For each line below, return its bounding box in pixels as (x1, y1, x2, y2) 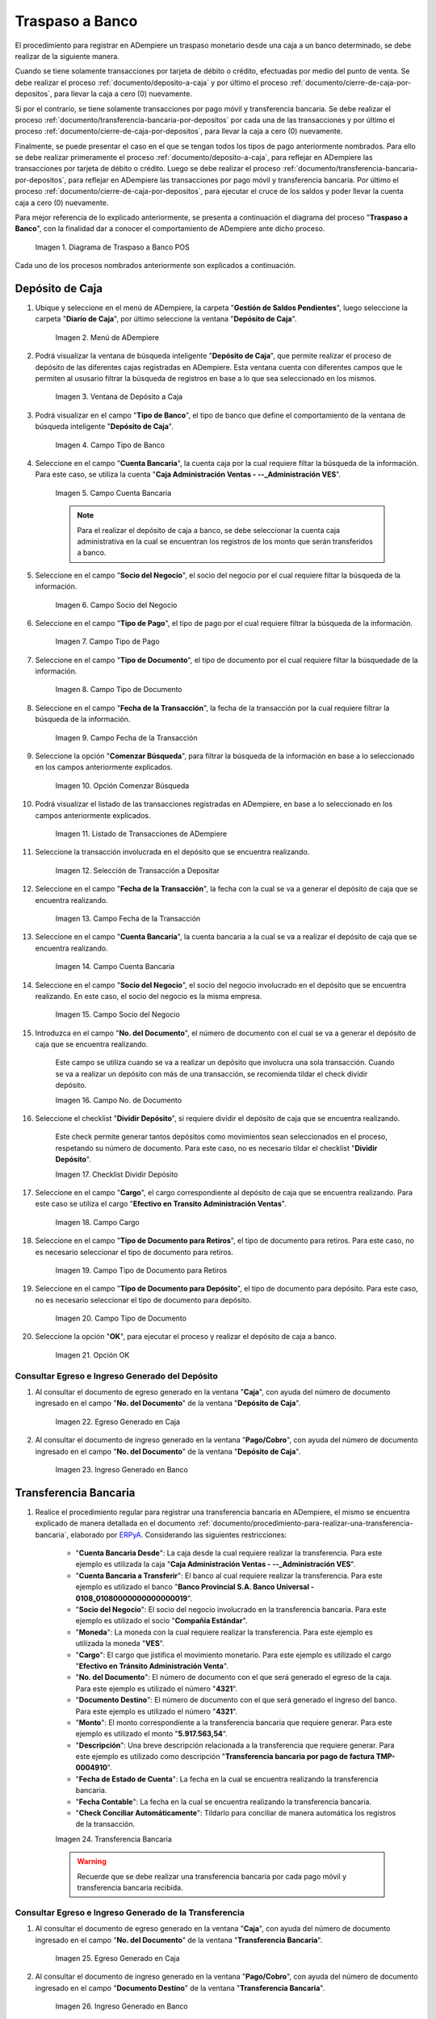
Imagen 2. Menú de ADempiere (55, 332, 159, 342)
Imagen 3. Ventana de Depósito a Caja (55, 392, 183, 401)
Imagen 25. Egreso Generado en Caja (55, 1953, 180, 1962)
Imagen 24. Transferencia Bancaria (55, 1834, 173, 1844)
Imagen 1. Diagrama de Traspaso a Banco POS (35, 242, 190, 252)
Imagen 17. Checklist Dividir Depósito (55, 1169, 178, 1179)
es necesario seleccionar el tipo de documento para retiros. (35, 1247, 234, 1257)
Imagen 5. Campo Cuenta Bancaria (55, 488, 172, 497)
